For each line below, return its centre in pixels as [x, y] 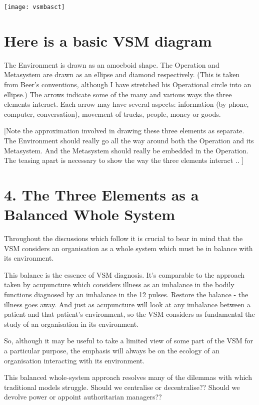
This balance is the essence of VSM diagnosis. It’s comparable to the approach [124, 274]
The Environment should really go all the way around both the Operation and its [129, 140]
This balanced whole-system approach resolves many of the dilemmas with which [128, 377]
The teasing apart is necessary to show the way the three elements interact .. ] [124, 160]
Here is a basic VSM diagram [108, 40]
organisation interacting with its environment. [74, 360]
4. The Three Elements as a [101, 194]
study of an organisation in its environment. [71, 324]
